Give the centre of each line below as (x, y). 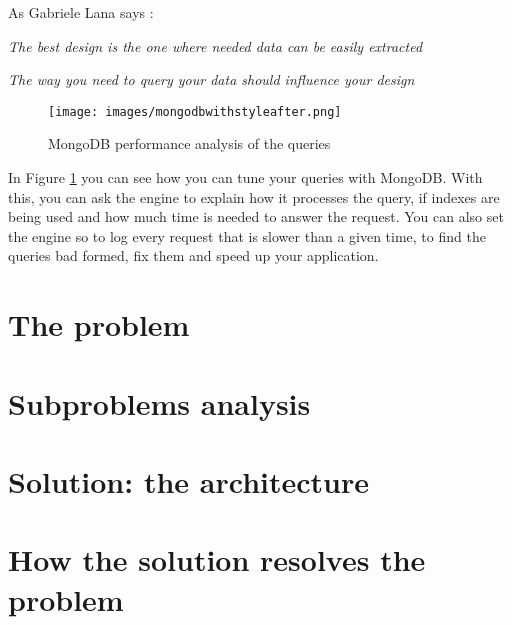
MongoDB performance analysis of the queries (189, 143)
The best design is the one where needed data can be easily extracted (215, 45)
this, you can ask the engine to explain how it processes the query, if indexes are (254, 196)
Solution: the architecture (188, 480)
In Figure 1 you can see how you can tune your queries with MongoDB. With (245, 177)
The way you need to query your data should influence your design (211, 79)
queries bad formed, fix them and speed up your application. (193, 255)
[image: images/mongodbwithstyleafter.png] (195, 111)
